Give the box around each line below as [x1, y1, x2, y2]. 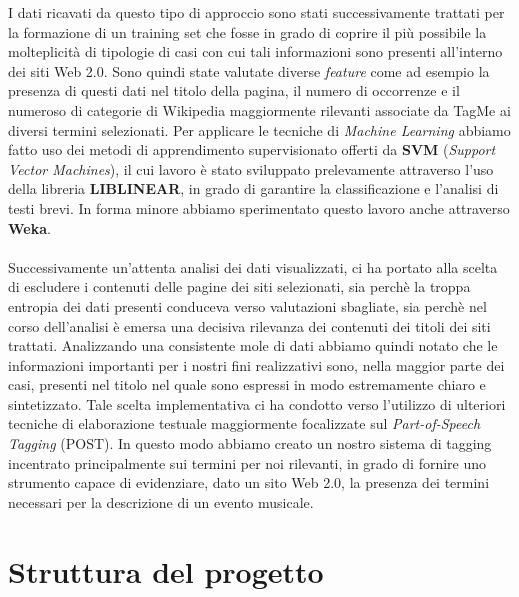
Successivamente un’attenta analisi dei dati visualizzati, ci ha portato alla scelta [8, 256, 498, 277]
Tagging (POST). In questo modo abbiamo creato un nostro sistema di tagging [8, 433, 492, 454]
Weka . [8, 217, 51, 238]
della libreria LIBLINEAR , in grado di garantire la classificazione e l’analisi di [8, 178, 499, 199]
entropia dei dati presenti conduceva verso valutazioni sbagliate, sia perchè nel [8, 295, 487, 316]
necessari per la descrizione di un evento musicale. [8, 491, 314, 512]
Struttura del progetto [8, 550, 324, 591]
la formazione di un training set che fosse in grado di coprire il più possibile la [8, 21, 487, 42]
